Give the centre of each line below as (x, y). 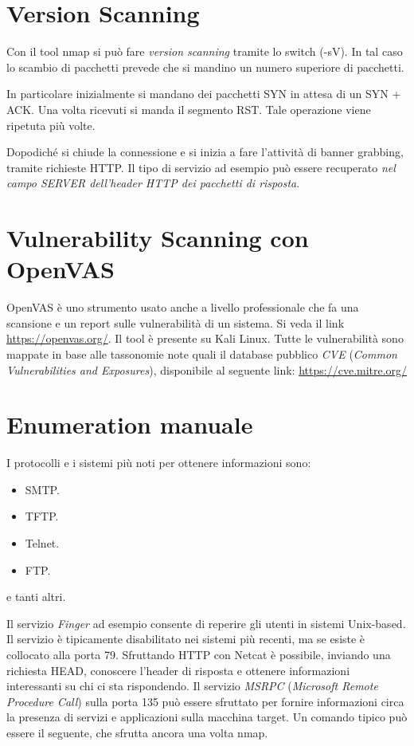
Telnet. (42, 543)
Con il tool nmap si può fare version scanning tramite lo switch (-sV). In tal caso (205, 51)
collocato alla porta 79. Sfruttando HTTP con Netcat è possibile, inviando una (199, 655)
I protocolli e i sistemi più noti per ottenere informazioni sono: (159, 463)
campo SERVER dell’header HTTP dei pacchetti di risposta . (153, 183)
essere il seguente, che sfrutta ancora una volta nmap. (137, 732)
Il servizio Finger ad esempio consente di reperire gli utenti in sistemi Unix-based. (206, 623)
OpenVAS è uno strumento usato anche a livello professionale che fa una (183, 307)
